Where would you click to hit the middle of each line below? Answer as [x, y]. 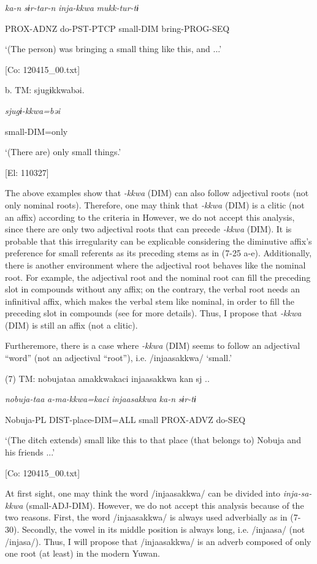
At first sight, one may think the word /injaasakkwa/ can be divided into [143, 493]
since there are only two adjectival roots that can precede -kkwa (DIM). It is [148, 229]
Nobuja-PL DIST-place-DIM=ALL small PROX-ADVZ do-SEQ [125, 419]
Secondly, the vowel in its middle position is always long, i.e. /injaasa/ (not [163, 529]
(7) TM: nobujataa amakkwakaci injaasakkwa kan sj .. [107, 378]
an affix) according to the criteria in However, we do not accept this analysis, [150, 217]
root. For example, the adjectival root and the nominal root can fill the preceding [158, 277]
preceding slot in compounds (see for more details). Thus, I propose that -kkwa [153, 313]
